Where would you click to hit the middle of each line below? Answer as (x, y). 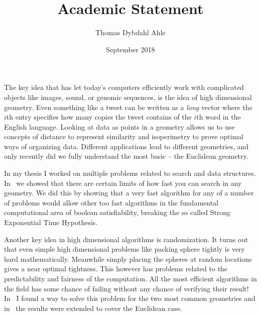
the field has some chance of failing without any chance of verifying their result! (126, 288)
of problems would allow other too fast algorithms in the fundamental (111, 202)
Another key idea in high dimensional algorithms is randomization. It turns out (126, 239)
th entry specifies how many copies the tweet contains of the (99, 117)
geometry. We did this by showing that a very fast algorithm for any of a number (129, 193)
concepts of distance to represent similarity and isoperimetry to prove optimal (124, 136)
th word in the (219, 117)
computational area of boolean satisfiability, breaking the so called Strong (117, 212)
